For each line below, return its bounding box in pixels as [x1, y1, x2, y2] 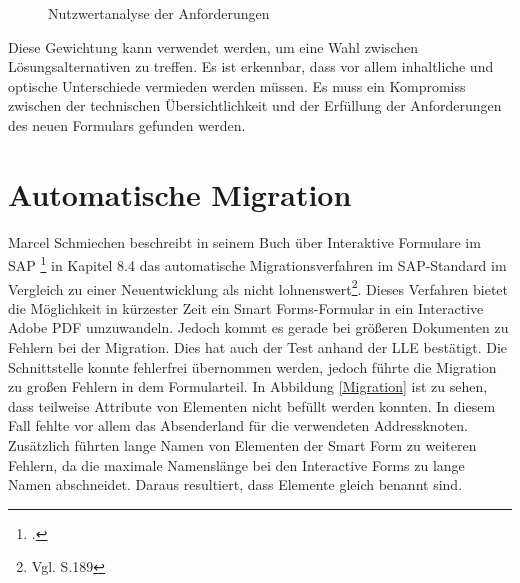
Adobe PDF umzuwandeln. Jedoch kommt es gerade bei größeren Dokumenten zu [8, 317, 509, 338]
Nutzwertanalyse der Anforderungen [48, 3, 270, 23]
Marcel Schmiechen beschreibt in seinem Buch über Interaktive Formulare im [8, 231, 481, 252]
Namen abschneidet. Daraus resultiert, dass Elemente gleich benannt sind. [8, 474, 463, 495]
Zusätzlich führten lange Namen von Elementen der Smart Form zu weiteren [8, 434, 477, 455]
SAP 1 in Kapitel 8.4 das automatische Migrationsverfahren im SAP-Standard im [8, 252, 507, 275]
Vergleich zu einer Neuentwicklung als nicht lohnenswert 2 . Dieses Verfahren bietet [8, 275, 509, 299]
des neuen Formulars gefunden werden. [8, 114, 246, 135]
